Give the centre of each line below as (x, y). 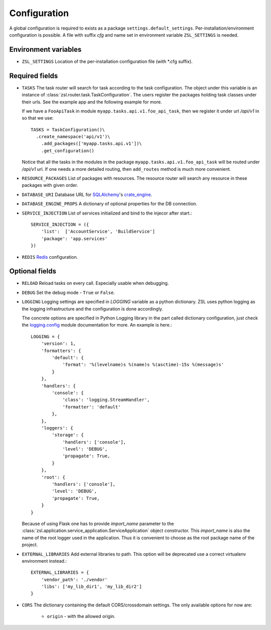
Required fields (34, 76)
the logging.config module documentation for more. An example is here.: (97, 325)
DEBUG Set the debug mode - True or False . (68, 292)
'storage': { (68, 435)
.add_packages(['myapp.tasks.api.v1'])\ (92, 144)
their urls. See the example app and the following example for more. (92, 102)
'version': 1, (58, 344)
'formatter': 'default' (92, 407)
